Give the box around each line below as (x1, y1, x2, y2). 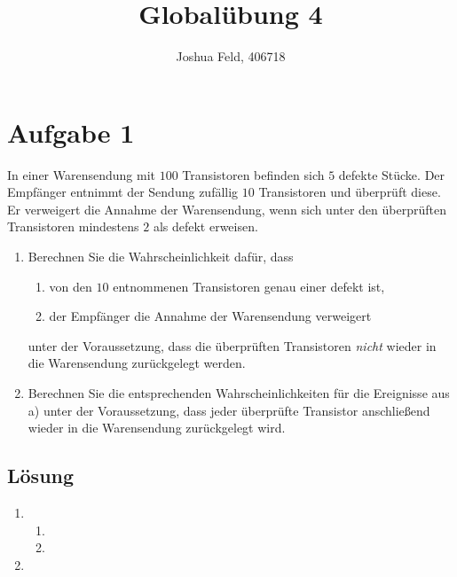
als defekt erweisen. (153, 217, 258, 236)
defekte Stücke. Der (338, 165, 445, 183)
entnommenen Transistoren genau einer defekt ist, (113, 277, 385, 295)
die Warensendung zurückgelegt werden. (28, 354, 246, 372)
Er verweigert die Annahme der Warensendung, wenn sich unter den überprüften (7, 199, 446, 218)
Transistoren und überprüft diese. (258, 183, 441, 201)
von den (49, 277, 92, 295)
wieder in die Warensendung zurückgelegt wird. (28, 418, 286, 437)
